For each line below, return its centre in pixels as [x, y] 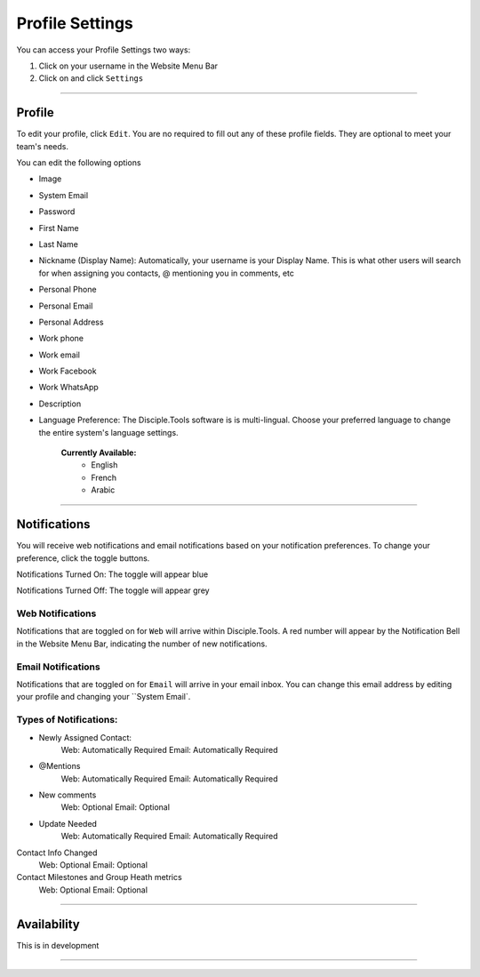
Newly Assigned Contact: [85, 737]
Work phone [61, 339]
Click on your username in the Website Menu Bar [128, 66]
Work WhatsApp [69, 388]
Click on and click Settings [91, 78]
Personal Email [66, 306]
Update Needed [68, 823]
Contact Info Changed [57, 853]
